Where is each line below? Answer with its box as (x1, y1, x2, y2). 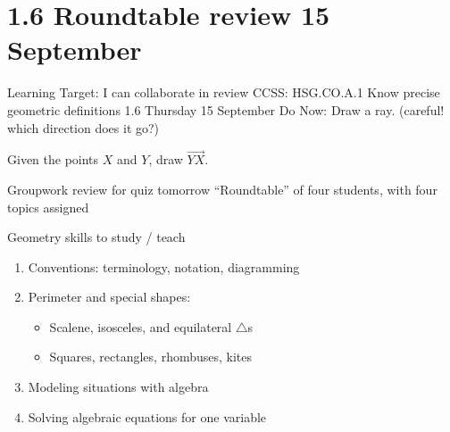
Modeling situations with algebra (28, 378, 209, 396)
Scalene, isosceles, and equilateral (49, 317, 232, 336)
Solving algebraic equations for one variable (28, 407, 267, 426)
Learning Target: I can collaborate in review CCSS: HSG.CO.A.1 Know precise (7, 83, 440, 102)
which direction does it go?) (7, 118, 160, 137)
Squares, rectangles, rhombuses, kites (49, 347, 253, 366)
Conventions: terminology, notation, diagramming (28, 257, 300, 276)
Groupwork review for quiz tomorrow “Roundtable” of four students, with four (7, 179, 437, 198)
